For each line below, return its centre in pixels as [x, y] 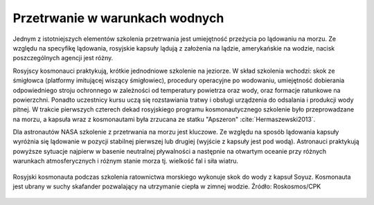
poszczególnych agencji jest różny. [63, 58]
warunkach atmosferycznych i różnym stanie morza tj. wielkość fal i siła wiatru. [126, 161]
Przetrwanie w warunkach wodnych [118, 18]
